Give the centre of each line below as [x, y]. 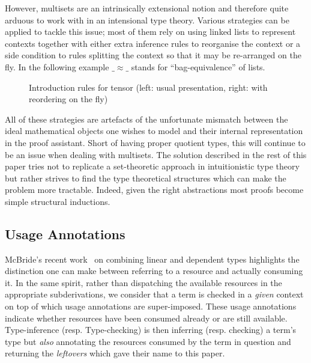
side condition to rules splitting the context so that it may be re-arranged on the [153, 55]
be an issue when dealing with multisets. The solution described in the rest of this [156, 154]
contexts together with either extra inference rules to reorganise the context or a [153, 43]
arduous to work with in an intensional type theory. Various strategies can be [147, 20]
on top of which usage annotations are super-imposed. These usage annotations [151, 306]
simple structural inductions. [58, 201]
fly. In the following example [57, 66]
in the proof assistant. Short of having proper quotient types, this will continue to [155, 142]
